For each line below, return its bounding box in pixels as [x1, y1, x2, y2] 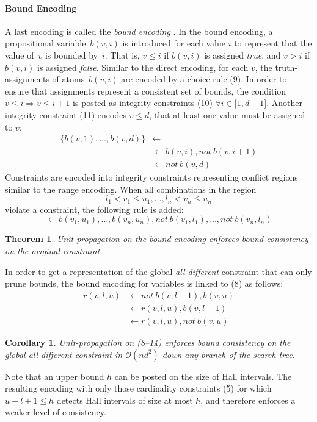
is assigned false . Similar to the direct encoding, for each [37, 60, 249, 73]
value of [5, 48, 34, 61]
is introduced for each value [122, 37, 225, 49]
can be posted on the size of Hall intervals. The [114, 370, 292, 382]
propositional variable [5, 37, 86, 49]
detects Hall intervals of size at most [56, 393, 193, 406]
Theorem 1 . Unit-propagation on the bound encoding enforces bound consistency [5, 232, 308, 245]
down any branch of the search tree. [162, 348, 295, 360]
